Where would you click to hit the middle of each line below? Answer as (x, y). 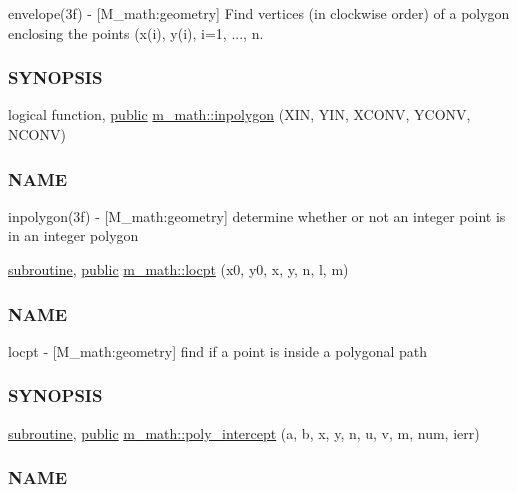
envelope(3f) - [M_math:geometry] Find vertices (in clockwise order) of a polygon (259, 13)
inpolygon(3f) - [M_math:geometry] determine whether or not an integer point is (257, 215)
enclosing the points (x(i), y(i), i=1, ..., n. (136, 32)
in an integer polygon (73, 235)
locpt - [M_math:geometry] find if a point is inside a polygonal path (218, 350)
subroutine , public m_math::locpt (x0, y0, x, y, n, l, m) (178, 269)
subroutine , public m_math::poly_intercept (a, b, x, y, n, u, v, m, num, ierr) (244, 432)
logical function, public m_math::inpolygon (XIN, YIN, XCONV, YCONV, (239, 114)
